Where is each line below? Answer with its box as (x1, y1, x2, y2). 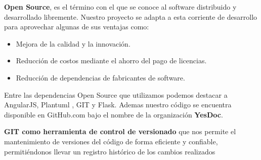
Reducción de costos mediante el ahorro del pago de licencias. (16, 55, 207, 66)
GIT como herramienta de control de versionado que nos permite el (4, 126, 236, 137)
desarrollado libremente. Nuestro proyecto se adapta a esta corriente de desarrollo (4, 11, 257, 22)
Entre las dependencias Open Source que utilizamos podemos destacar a (4, 89, 228, 100)
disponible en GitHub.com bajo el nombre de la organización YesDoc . (4, 109, 223, 119)
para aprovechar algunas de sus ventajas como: (4, 21, 149, 32)
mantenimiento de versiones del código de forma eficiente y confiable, (4, 136, 218, 146)
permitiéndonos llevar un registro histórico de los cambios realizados (4, 146, 215, 156)
